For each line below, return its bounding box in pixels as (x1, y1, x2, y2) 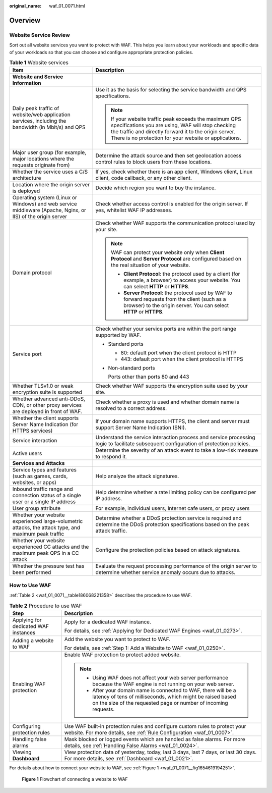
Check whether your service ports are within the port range (95, 326, 237, 333)
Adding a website (12, 637, 54, 644)
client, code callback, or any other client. (95, 175, 192, 182)
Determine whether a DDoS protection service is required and (95, 515, 242, 522)
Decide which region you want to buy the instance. (95, 184, 216, 191)
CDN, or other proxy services (12, 402, 82, 409)
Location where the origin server (12, 181, 90, 188)
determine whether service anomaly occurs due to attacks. (95, 569, 236, 576)
